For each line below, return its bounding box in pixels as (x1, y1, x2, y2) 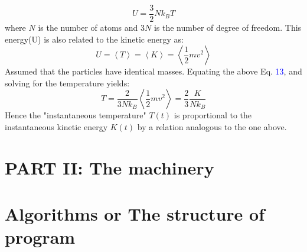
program (5, 225, 76, 249)
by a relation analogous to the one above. (137, 121, 287, 133)
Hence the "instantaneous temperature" (5, 109, 146, 121)
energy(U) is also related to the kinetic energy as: (5, 33, 184, 45)
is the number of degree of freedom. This (153, 21, 302, 34)
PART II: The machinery (5, 155, 214, 179)
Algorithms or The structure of (5, 202, 264, 226)
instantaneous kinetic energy (5, 121, 108, 133)
